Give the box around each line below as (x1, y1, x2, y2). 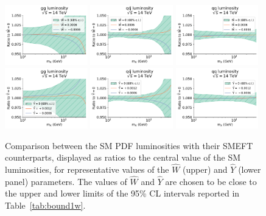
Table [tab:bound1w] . (5, 198, 86, 211)
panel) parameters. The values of (5, 175, 127, 187)
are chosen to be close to (165, 175, 257, 187)
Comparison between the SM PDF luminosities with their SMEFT (5, 139, 253, 152)
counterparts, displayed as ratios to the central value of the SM (5, 151, 241, 164)
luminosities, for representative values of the (5, 162, 169, 175)
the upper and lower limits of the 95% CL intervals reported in (5, 187, 240, 200)
